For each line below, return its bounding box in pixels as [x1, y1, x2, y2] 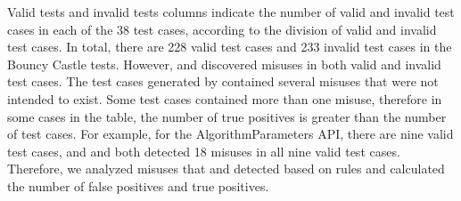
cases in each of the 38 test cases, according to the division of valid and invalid [7, 20, 437, 38]
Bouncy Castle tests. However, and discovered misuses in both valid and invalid [7, 54, 441, 73]
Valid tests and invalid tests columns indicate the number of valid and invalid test [7, 3, 455, 20]
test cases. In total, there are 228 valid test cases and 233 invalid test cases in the [7, 37, 452, 56]
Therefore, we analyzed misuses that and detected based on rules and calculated [7, 159, 445, 178]
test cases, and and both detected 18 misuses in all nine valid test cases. [7, 141, 400, 160]
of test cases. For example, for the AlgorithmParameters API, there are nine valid [7, 125, 454, 143]
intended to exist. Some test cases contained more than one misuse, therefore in [7, 89, 442, 108]
